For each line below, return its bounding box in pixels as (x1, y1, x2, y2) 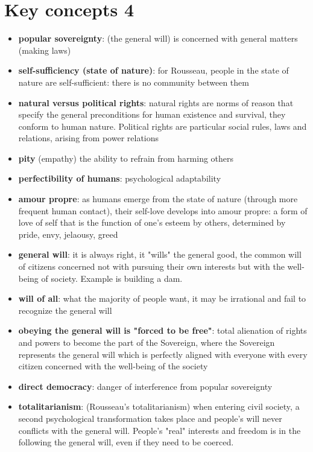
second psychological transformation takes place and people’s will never (18, 412, 282, 424)
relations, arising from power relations (18, 132, 159, 144)
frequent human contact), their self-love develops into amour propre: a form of (18, 204, 308, 217)
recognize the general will (18, 304, 112, 316)
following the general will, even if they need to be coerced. (18, 436, 234, 448)
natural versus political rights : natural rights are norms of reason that (18, 96, 294, 109)
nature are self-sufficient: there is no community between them (18, 75, 249, 88)
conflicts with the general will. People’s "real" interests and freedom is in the (18, 424, 301, 436)
